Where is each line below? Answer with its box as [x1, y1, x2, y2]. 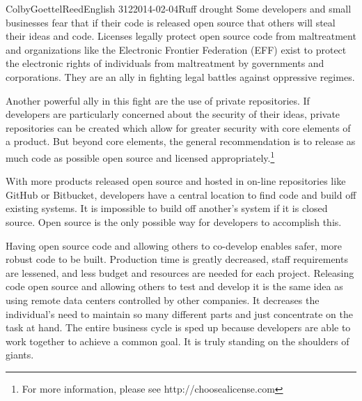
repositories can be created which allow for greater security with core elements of [6, 120, 351, 135]
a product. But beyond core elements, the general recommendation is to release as [6, 134, 356, 149]
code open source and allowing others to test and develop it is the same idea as [6, 279, 343, 294]
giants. [6, 347, 34, 362]
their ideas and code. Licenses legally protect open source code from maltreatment [6, 29, 356, 43]
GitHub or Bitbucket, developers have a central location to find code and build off [6, 187, 356, 202]
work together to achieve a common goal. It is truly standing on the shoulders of [6, 333, 349, 348]
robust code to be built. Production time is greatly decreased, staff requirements [6, 252, 348, 266]
